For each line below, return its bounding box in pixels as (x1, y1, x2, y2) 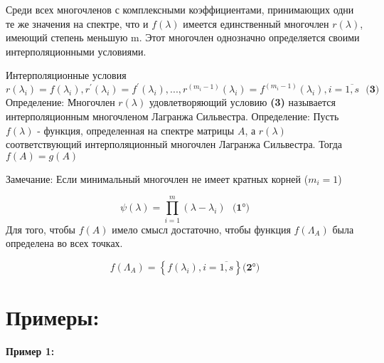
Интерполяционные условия (6, 68, 127, 83)
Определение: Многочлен (6, 95, 115, 110)
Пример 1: (6, 343, 55, 358)
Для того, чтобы (6, 221, 76, 236)
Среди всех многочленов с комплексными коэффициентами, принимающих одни (6, 2, 354, 16)
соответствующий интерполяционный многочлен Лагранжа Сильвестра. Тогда (6, 137, 343, 152)
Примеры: (6, 302, 100, 331)
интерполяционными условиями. (6, 43, 146, 58)
